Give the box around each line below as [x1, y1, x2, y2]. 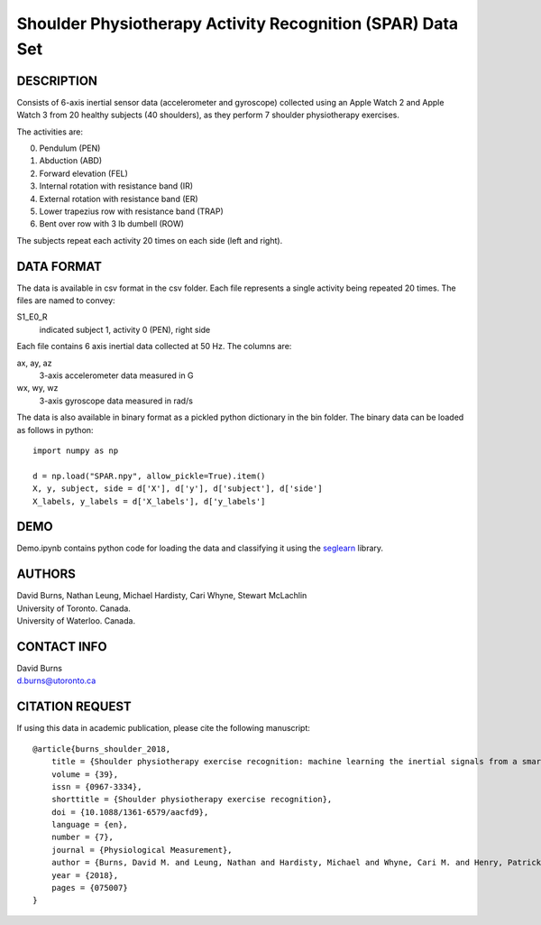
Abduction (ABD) [39, 155, 103, 166]
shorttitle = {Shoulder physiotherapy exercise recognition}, [50, 794, 333, 805]
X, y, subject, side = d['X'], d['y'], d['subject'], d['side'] [32, 484, 324, 494]
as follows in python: [16, 424, 94, 435]
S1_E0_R [16, 311, 49, 322]
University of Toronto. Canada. [16, 603, 131, 614]
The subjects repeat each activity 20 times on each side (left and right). [16, 235, 283, 245]
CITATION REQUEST [16, 699, 133, 715]
